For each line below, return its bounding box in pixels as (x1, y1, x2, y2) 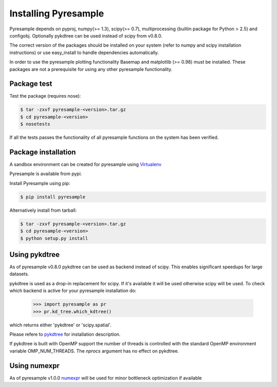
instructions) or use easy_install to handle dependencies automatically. (9, 49, 159, 56)
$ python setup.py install (20, 235, 88, 241)
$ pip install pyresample (20, 194, 86, 200)
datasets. (9, 271, 29, 277)
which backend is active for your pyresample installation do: (9, 288, 137, 294)
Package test (9, 80, 52, 88)
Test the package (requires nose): (9, 93, 82, 99)
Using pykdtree (9, 250, 60, 259)
